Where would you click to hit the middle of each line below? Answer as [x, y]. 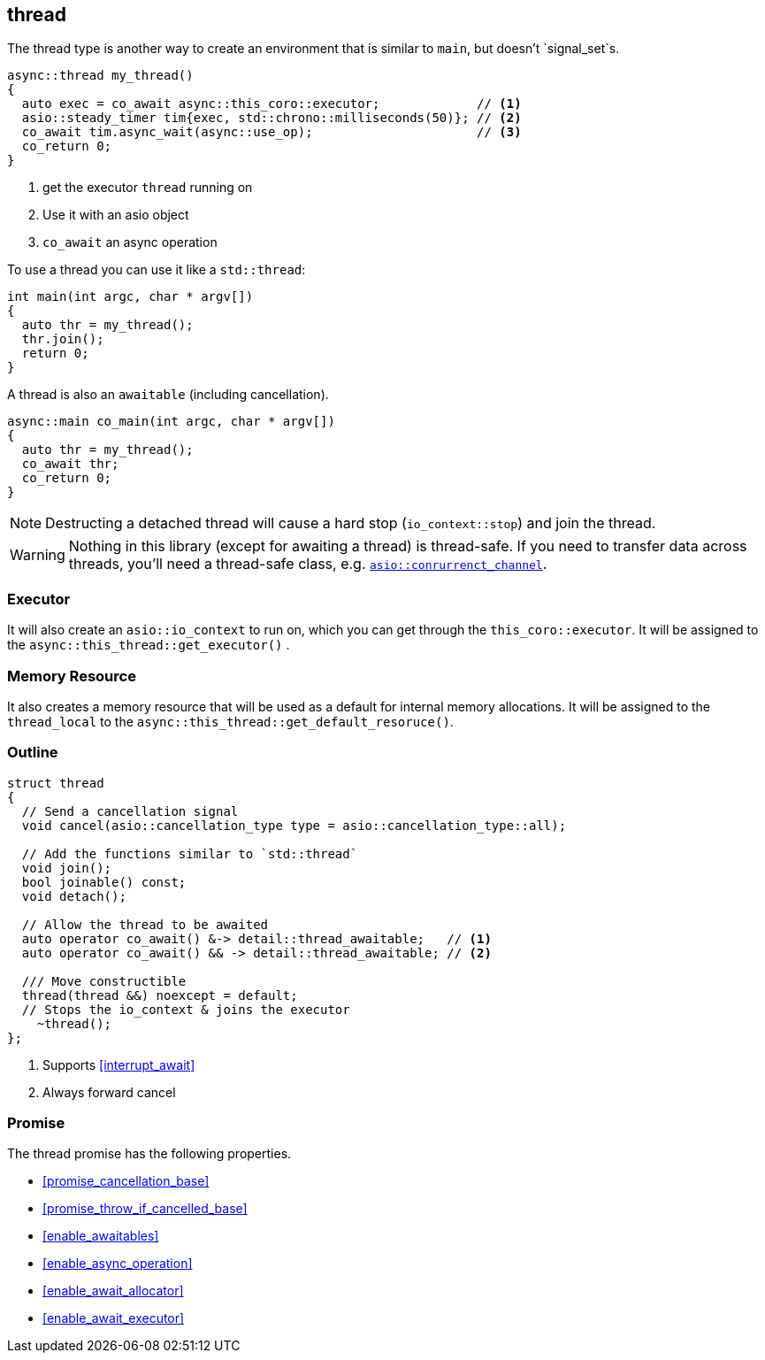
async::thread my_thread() [100, 76]
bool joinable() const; [104, 882]
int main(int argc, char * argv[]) [130, 297]
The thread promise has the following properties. [149, 1154]
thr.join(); [63, 339]
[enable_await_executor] [114, 1318]
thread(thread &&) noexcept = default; [160, 995]
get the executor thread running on [148, 188]
